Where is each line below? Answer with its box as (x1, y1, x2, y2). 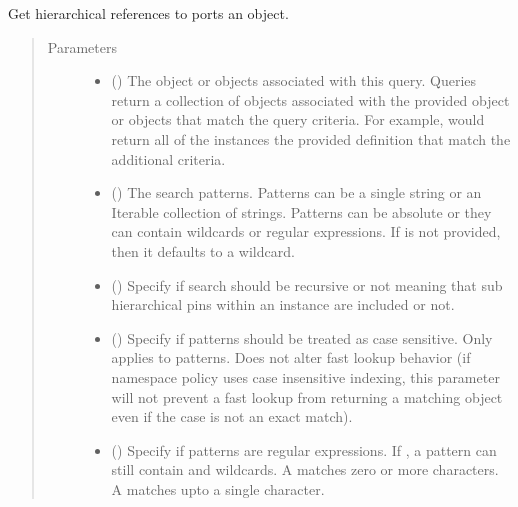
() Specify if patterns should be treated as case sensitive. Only (111, 327, 493, 348)
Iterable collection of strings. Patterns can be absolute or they (111, 201, 492, 222)
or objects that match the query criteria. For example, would (111, 109, 485, 130)
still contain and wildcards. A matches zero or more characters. (111, 459, 499, 480)
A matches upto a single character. (111, 478, 325, 499)
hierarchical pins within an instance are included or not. (111, 294, 455, 315)
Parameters (47, 36, 117, 57)
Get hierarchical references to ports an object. (8, 3, 289, 23)
